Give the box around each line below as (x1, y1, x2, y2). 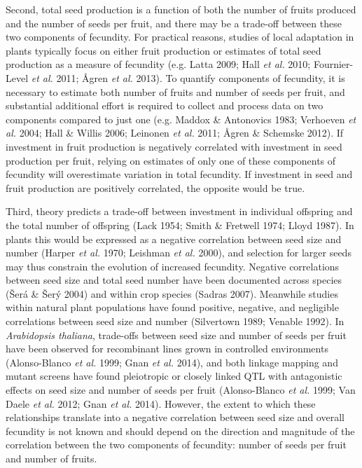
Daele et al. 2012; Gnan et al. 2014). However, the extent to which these (6, 396, 316, 411)
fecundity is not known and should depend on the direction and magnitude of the (6, 423, 355, 438)
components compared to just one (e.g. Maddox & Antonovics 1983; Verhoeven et (6, 111, 356, 126)
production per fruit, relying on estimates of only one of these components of (6, 153, 336, 167)
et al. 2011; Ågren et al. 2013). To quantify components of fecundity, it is (31, 70, 345, 85)
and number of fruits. (6, 451, 97, 465)
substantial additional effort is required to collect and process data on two (6, 98, 323, 113)
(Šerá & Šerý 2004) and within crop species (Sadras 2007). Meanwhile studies (6, 286, 338, 301)
